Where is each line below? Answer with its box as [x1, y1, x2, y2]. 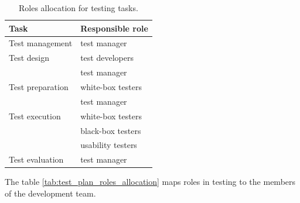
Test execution [9, 109, 61, 122]
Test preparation [9, 80, 69, 92]
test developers [80, 51, 134, 64]
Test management [9, 37, 73, 49]
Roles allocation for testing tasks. [18, 2, 138, 13]
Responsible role [80, 22, 148, 34]
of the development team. [5, 187, 96, 199]
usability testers [80, 139, 137, 151]
